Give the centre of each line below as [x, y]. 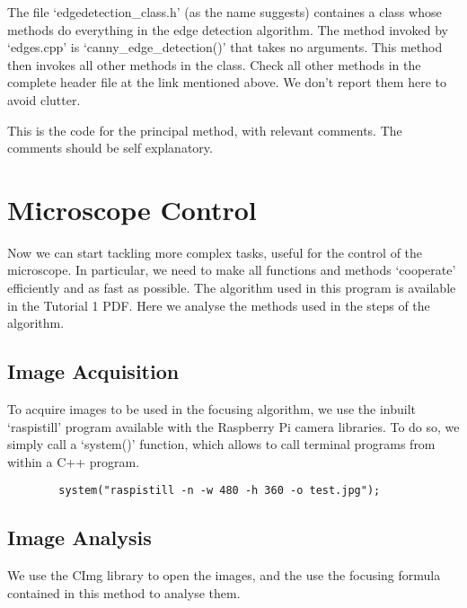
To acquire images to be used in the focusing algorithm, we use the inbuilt [211, 409]
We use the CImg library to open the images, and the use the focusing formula [224, 575]
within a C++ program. [74, 461]
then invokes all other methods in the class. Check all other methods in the [214, 64]
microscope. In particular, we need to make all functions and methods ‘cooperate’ [232, 270]
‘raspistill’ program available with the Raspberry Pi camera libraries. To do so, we [233, 426]
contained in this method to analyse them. [124, 592]
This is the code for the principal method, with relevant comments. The [205, 130]
